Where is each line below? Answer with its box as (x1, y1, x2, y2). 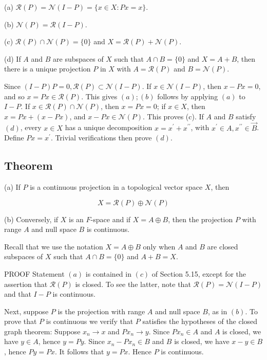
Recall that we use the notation (4, 241, 103, 251)
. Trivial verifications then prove (50, 132, 152, 143)
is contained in (85, 268, 131, 279)
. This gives (81, 91, 118, 101)
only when (143, 241, 176, 251)
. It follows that (54, 346, 104, 357)
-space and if (90, 213, 131, 224)
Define (4, 132, 24, 143)
